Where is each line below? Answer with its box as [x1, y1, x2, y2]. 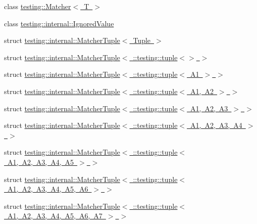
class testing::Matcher [4, 1, 71, 11]
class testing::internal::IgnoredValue [4, 18, 114, 28]
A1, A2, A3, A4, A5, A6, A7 [7, 210, 102, 221]
